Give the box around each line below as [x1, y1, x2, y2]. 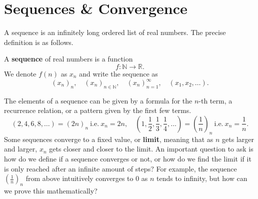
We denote [4, 68, 36, 78]
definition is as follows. [4, 36, 73, 47]
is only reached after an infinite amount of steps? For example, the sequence [4, 163, 237, 173]
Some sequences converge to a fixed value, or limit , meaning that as [4, 133, 213, 144]
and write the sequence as [79, 68, 158, 78]
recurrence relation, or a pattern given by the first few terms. [4, 105, 191, 115]
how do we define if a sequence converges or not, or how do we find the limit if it [4, 153, 251, 163]
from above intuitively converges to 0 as [25, 173, 148, 183]
